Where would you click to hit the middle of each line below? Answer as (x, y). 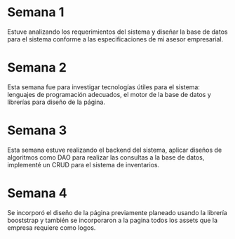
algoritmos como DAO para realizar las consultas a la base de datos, (106, 157)
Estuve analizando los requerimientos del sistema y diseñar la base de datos (117, 32)
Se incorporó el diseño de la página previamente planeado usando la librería (117, 212)
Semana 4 (38, 193)
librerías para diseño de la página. (56, 102)
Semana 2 (37, 68)
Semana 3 (37, 130)
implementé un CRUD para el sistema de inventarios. (83, 164)
